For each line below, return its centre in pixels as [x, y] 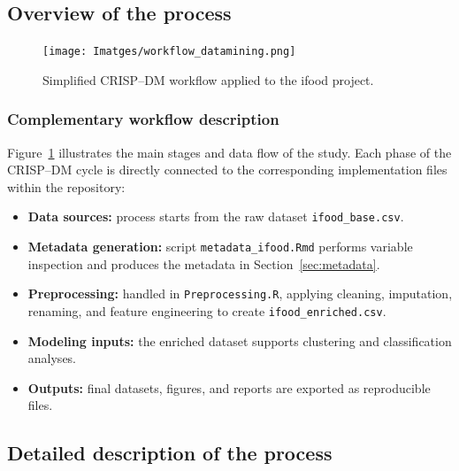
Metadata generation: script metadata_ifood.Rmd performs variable [220, 247]
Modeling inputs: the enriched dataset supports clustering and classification [240, 340]
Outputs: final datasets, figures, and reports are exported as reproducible [229, 387]
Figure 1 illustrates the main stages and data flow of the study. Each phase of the [229, 152]
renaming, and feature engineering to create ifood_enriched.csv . [207, 311]
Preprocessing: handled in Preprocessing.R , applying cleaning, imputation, [240, 293]
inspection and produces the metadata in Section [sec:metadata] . [204, 263]
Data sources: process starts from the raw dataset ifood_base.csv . [216, 216]
